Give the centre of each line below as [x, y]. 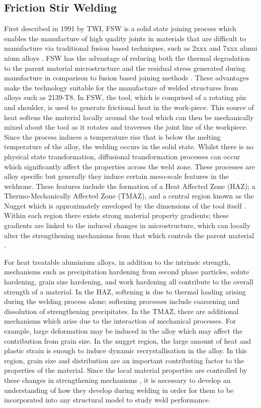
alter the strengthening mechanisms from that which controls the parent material [129, 235]
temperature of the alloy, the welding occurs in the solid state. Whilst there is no [129, 146]
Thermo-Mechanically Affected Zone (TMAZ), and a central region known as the [129, 196]
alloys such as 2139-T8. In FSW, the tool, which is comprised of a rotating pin [125, 97]
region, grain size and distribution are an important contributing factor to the [124, 360]
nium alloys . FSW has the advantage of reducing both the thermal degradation [127, 58]
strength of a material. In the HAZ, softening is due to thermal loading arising [125, 291]
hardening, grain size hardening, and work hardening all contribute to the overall [129, 282]
